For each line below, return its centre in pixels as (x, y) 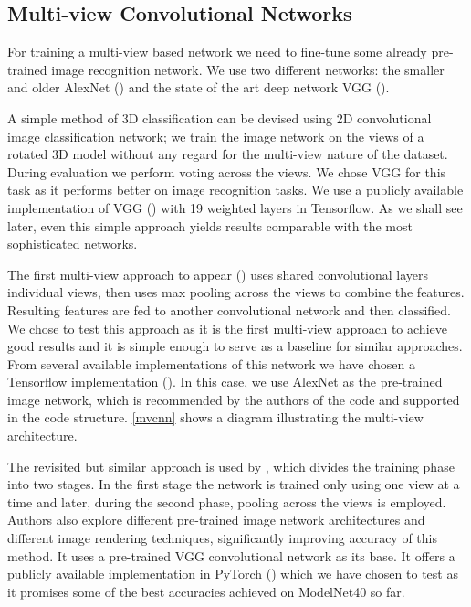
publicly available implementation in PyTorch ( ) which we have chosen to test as (233, 574)
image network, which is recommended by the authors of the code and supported (234, 399)
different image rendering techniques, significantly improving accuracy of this (223, 538)
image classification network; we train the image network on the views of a (216, 136)
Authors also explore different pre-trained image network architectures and (216, 520)
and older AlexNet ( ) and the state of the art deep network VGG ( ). (199, 87)
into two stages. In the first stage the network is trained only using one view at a (234, 484)
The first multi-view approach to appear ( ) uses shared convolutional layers (218, 274)
